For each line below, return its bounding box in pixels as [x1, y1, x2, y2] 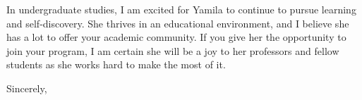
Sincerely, [6, 80, 47, 95]
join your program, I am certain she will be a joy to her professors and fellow [6, 43, 339, 58]
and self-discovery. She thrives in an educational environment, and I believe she [6, 15, 349, 30]
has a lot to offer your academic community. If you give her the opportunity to [6, 30, 346, 44]
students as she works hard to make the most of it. [6, 57, 226, 72]
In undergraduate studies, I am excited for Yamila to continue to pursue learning [6, 2, 356, 16]
